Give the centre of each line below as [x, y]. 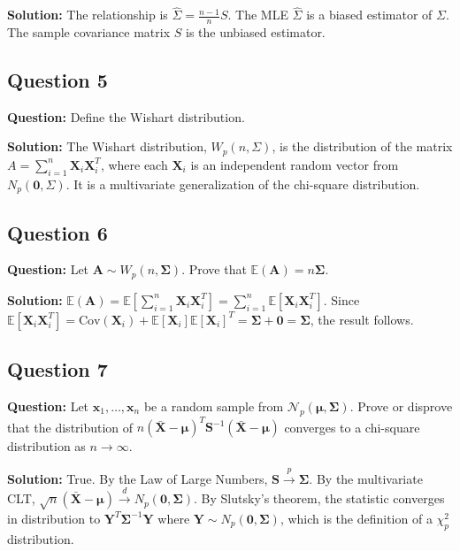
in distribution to [54, 518]
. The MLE [258, 15]
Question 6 [57, 232]
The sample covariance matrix [89, 32]
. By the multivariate [366, 478]
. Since [341, 299]
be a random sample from [214, 406]
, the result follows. [362, 319]
